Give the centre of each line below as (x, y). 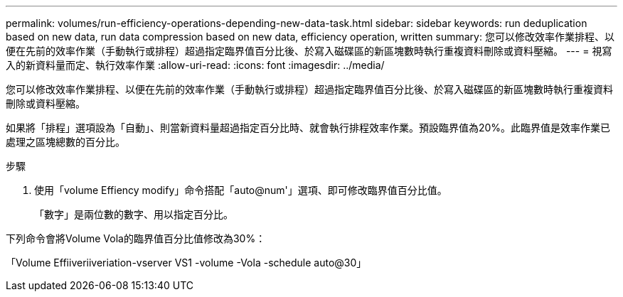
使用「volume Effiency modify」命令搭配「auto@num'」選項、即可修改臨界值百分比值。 (241, 190)
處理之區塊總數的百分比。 (65, 142)
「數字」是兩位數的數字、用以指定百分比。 (134, 214)
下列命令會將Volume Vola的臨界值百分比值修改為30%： (136, 238)
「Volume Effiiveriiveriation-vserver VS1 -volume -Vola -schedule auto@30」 (186, 263)
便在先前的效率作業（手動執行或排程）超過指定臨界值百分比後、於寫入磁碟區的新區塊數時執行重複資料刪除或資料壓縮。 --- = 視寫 (309, 51)
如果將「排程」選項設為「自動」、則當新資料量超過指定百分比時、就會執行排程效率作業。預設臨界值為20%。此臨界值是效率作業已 (308, 128)
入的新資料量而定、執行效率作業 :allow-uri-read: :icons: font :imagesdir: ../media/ (195, 65)
